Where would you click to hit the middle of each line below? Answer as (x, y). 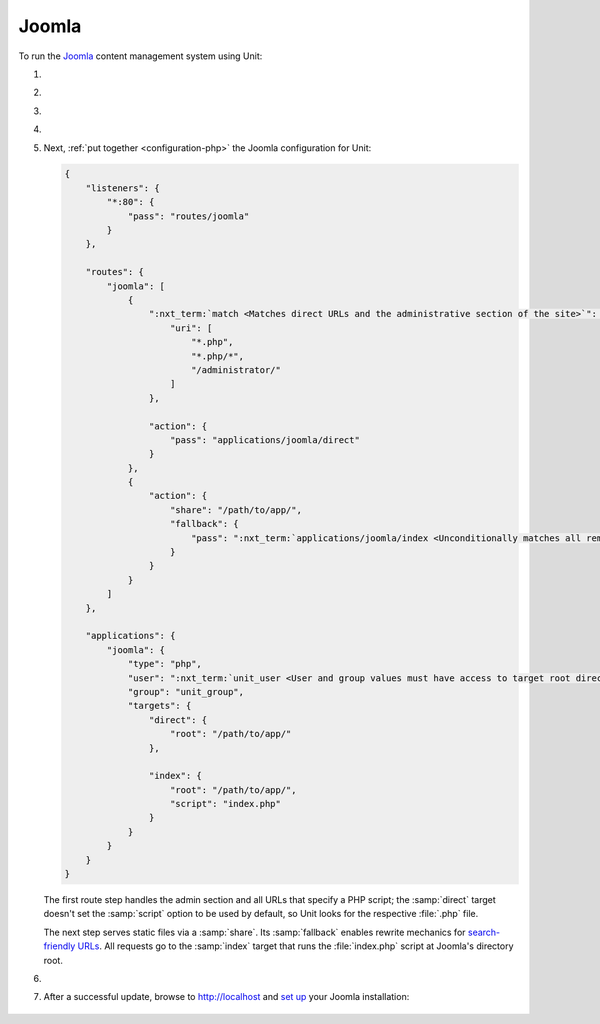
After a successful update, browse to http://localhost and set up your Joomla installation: (226, 997)
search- (484, 932)
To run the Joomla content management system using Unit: (140, 56)
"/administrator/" (236, 369)
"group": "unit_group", (186, 691)
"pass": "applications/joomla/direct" (265, 439)
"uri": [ (191, 328)
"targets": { (159, 706)
